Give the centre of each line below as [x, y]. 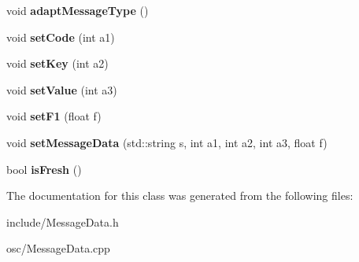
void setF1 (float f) [54, 116]
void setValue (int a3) [62, 89]
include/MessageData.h [63, 221]
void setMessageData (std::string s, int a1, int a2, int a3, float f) [167, 142]
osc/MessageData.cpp [58, 248]
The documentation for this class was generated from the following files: [180, 196]
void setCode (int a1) [61, 37]
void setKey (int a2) [57, 63]
